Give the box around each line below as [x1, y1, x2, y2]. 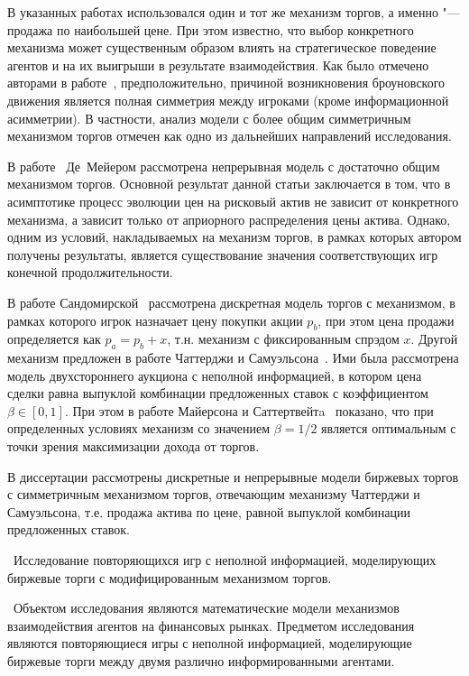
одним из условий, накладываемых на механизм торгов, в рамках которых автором [7, 227, 462, 246]
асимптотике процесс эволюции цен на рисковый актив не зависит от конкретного [7, 191, 459, 210]
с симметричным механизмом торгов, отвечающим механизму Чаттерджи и [7, 485, 420, 504]
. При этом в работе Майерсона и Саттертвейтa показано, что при [64, 401, 434, 420]
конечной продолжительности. [7, 263, 173, 282]
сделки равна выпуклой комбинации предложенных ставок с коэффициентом [7, 384, 428, 403]
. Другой [410, 329, 458, 348]
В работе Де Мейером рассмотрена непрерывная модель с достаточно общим [7, 156, 440, 175]
